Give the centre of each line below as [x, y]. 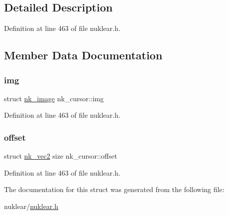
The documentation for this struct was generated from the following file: [114, 189]
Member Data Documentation [83, 55]
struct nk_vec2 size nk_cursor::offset [61, 156]
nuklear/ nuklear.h [31, 206]
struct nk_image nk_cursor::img [54, 98]
